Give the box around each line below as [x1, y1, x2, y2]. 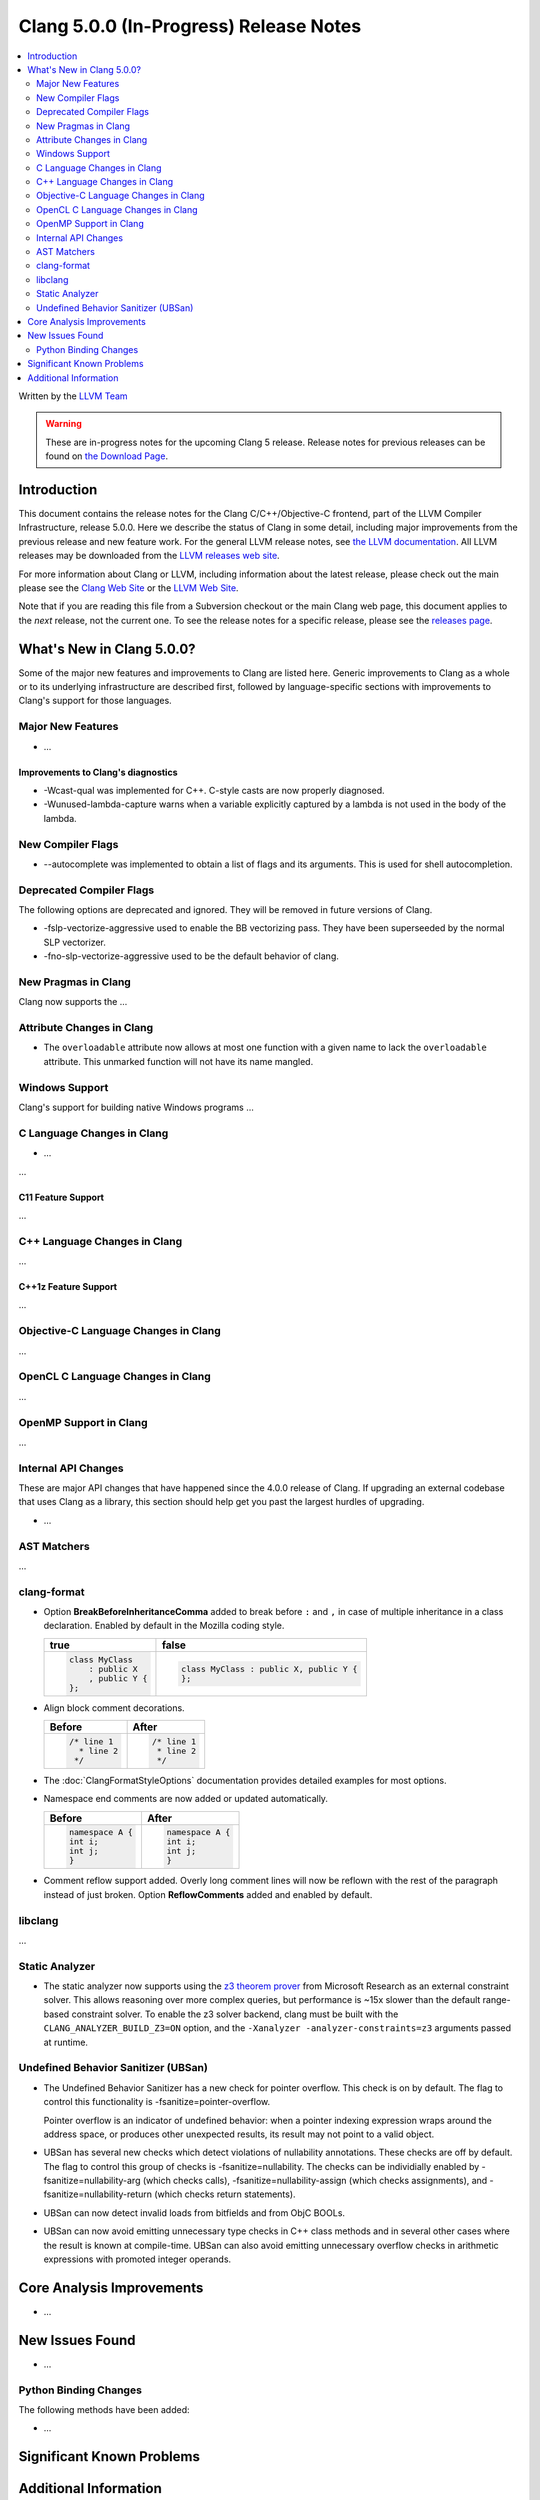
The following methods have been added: [18, 2404, 190, 2415]
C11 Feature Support [18, 1191, 105, 1203]
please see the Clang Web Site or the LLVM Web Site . [18, 581, 239, 594]
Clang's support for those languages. [18, 695, 172, 707]
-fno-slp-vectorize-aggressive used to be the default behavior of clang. [43, 950, 340, 962]
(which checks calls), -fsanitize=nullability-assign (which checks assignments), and [142, 2175, 488, 2187]
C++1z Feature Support [18, 1281, 118, 1293]
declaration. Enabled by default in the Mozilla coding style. [43, 1620, 285, 1632]
